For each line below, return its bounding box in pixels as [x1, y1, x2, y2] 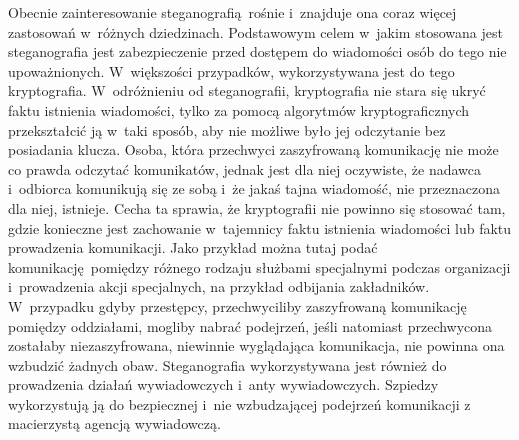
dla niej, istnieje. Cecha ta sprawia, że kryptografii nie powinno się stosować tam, [8, 197, 506, 218]
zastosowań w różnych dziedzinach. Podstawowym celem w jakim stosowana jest [8, 21, 503, 42]
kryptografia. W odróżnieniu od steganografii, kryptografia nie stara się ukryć [8, 80, 486, 101]
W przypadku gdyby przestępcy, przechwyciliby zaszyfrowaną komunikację [8, 295, 467, 316]
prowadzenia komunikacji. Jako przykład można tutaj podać [8, 237, 378, 258]
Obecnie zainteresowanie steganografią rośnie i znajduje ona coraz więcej [8, 2, 457, 22]
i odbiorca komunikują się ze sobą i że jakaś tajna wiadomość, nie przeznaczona [8, 178, 500, 199]
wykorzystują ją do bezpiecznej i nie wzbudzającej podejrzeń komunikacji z [8, 393, 471, 414]
